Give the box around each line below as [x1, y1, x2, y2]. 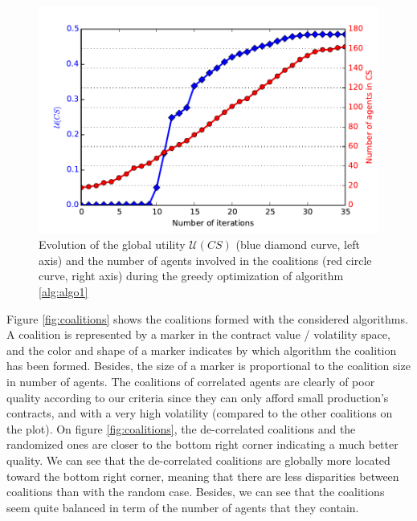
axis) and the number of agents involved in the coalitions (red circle [39, 251, 372, 268]
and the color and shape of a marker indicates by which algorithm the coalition [6, 341, 397, 358]
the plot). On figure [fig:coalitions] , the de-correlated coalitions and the [6, 420, 356, 437]
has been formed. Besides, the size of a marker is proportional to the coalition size [6, 357, 411, 374]
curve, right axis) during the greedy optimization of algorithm [39, 267, 344, 284]
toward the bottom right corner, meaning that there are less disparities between [6, 467, 399, 484]
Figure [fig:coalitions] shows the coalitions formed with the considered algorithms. [6, 310, 408, 327]
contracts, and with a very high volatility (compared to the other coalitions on [6, 405, 393, 421]
